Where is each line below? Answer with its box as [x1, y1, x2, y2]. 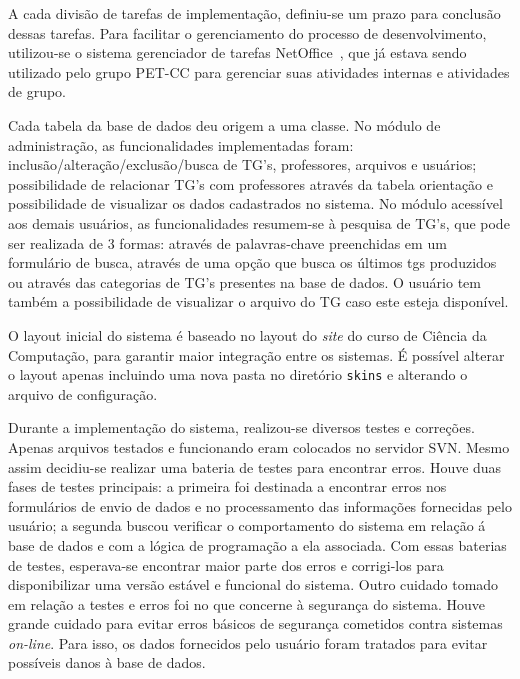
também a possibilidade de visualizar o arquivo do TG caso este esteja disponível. [8, 291, 509, 312]
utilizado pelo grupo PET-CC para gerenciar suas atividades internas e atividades [8, 61, 510, 82]
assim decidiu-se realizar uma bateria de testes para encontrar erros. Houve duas [8, 456, 502, 477]
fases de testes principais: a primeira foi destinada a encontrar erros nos [8, 476, 447, 497]
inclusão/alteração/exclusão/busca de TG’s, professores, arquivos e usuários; [8, 154, 477, 175]
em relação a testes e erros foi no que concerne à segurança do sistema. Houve [8, 593, 485, 614]
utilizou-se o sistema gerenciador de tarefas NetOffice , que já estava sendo [8, 42, 467, 63]
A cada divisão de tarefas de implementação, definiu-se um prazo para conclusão [8, 3, 501, 23]
